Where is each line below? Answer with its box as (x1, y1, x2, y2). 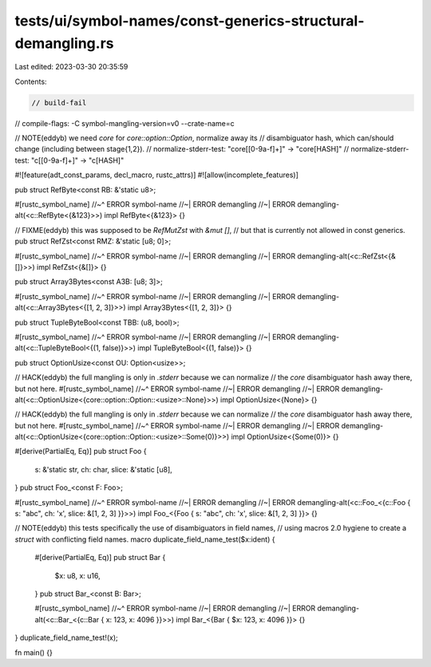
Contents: (14, 77, 47, 86)
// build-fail (31, 98, 87, 107)
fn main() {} (14, 647, 53, 657)
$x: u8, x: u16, (54, 570, 101, 580)
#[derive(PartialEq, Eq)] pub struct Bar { (34, 553, 166, 562)
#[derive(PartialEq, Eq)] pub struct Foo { (14, 447, 147, 456)
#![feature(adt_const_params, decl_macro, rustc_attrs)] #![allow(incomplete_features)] (14, 170, 299, 180)
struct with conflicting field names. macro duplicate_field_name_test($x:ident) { (14, 535, 275, 544)
